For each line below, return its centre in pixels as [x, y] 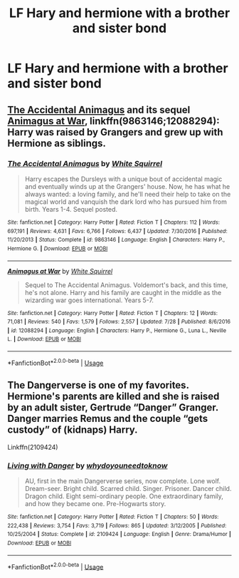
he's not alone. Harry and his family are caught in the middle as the [123, 292]
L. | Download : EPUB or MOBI [44, 339]
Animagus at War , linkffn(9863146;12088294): [113, 121]
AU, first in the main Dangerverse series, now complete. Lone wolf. [123, 481]
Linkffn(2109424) [33, 447]
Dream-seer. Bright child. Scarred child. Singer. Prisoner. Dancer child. [128, 488]
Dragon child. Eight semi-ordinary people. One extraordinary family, [124, 496]
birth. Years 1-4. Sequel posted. [71, 209]
